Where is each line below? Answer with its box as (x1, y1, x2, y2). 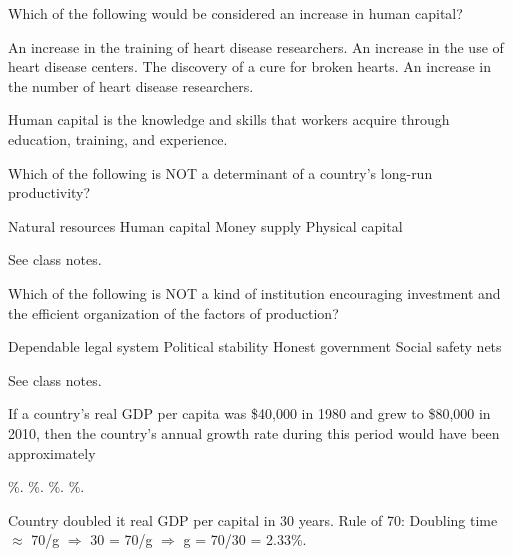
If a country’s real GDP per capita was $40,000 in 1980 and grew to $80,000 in (8, 403, 491, 424)
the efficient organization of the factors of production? (8, 302, 339, 323)
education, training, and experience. (8, 128, 228, 149)
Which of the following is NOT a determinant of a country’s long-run (8, 162, 433, 183)
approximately (8, 442, 96, 463)
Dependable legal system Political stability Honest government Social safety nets (8, 336, 502, 357)
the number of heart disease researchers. (8, 75, 254, 96)
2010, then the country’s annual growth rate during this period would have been (8, 422, 500, 443)
